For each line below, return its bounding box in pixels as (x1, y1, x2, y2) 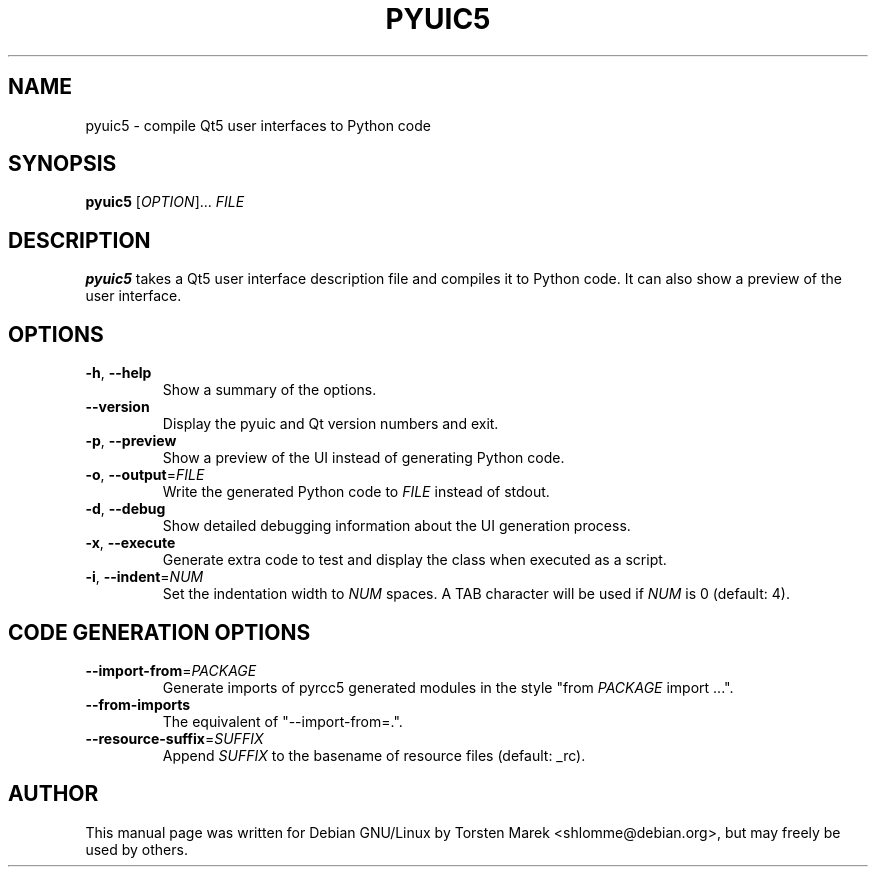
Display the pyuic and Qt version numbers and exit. (162, 415, 499, 433)
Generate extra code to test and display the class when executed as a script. (162, 551, 667, 569)
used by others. (85, 840, 188, 858)
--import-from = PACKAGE (85, 661, 257, 679)
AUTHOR (8, 781, 99, 807)
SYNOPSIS (8, 151, 117, 177)
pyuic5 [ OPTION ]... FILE (85, 193, 245, 211)
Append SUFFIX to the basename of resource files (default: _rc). (162, 746, 586, 764)
